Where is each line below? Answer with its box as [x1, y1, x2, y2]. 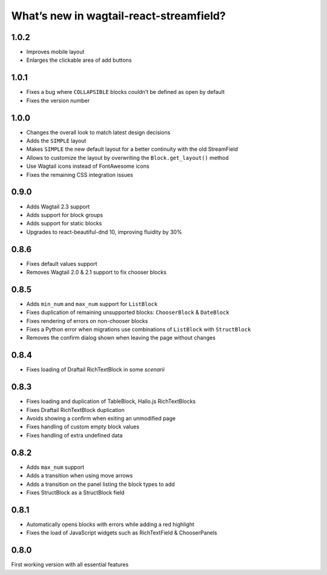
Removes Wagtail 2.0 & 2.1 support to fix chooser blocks [26, 268, 167, 276]
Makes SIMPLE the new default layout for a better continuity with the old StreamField [26, 145, 239, 153]
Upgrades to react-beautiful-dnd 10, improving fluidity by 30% [26, 228, 182, 236]
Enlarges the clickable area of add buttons [26, 56, 132, 64]
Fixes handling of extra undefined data [26, 431, 123, 439]
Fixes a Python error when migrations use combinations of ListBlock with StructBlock [26, 326, 251, 333]
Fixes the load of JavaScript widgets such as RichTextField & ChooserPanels [26, 529, 217, 536]
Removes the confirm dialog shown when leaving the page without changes [26, 334, 216, 342]
